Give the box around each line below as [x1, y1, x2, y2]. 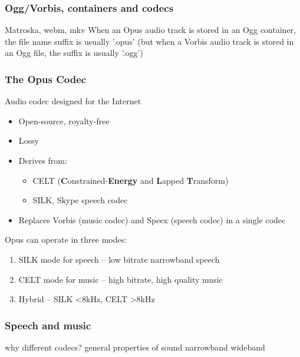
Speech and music [5, 318, 91, 332]
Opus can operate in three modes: [5, 233, 127, 246]
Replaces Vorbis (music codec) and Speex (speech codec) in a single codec [18, 213, 286, 226]
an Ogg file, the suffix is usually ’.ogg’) [5, 47, 143, 59]
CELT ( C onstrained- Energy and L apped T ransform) [32, 174, 229, 186]
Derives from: [18, 154, 67, 166]
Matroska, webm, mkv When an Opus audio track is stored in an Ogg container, [5, 24, 296, 36]
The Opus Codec [5, 71, 87, 86]
